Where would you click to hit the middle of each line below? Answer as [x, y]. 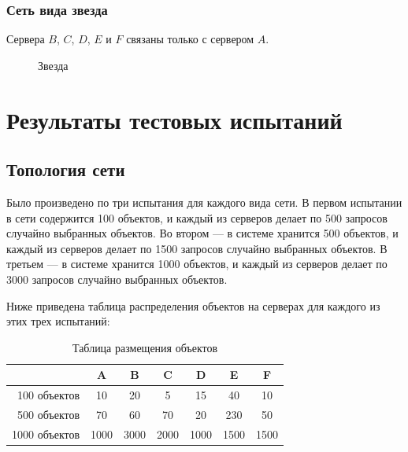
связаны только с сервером [190, 39]
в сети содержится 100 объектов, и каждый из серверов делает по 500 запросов [197, 217]
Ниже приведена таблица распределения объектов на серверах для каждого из [193, 305]
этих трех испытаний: [58, 321]
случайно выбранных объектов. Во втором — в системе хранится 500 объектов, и [202, 233]
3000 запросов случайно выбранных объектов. [117, 279]
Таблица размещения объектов [145, 347]
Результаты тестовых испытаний [174, 119]
